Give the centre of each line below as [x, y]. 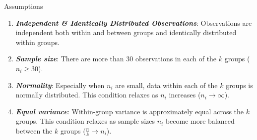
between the [34, 130]
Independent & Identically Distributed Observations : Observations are [134, 23]
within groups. [37, 42]
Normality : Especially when [60, 85]
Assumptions [24, 6]
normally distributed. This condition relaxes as [87, 95]
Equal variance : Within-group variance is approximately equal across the [130, 111]
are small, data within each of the [166, 85]
